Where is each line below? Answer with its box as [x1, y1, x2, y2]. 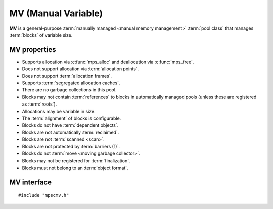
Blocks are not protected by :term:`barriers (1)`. [22, 143, 120, 149]
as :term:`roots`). [22, 101, 57, 107]
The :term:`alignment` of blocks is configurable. [22, 115, 121, 121]
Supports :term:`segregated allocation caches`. [22, 80, 120, 86]
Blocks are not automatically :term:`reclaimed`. [22, 129, 119, 135]
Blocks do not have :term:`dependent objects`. [22, 122, 119, 128]
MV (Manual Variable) [9, 8, 103, 19]
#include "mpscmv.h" [18, 192, 69, 198]
